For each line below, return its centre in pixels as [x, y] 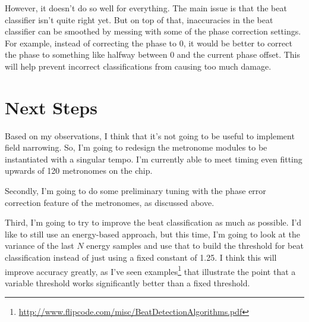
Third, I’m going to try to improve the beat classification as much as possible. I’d [153, 222]
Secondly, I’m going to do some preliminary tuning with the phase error [135, 191]
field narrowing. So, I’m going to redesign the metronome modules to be [136, 147]
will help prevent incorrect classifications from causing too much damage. [138, 66]
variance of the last [40, 246]
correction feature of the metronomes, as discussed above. [110, 202]
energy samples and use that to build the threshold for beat [195, 246]
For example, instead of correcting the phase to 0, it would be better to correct [149, 43]
